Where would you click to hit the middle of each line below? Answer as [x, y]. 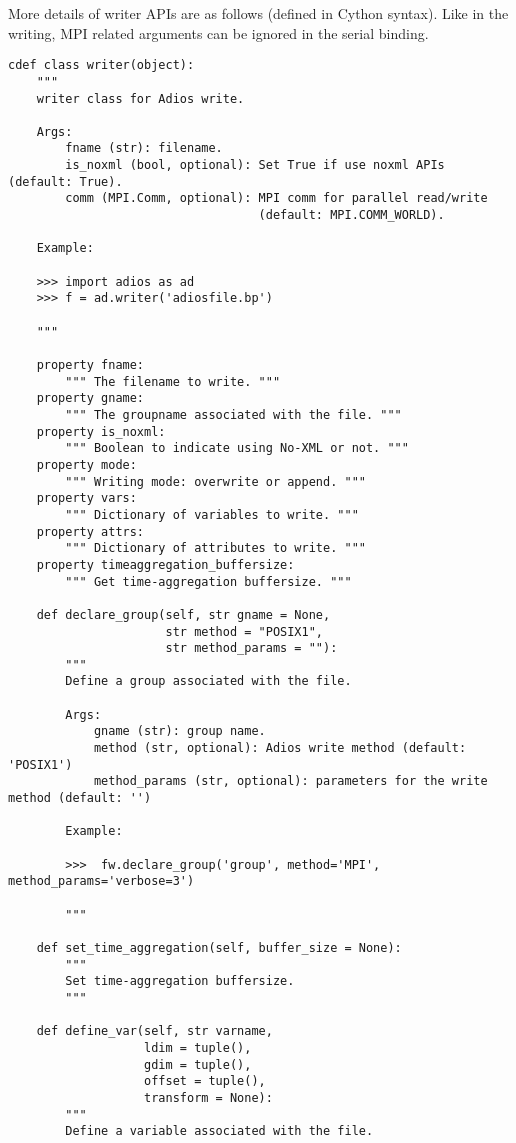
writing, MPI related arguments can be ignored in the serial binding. [218, 32]
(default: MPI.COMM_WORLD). [351, 215]
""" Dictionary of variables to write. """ [212, 514]
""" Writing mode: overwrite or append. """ [215, 481]
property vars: [86, 498]
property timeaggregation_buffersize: [165, 564]
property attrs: [90, 531]
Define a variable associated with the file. [219, 1131]
